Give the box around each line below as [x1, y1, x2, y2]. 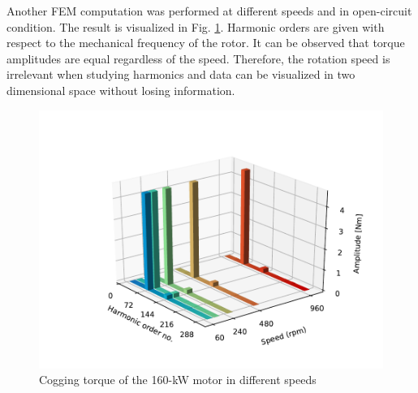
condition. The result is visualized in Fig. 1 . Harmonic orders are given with [6, 18, 385, 35]
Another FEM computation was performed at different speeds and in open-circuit [6, 2, 412, 19]
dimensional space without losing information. [6, 81, 235, 98]
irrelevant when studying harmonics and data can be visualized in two [6, 66, 356, 83]
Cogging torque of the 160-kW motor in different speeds [39, 371, 317, 388]
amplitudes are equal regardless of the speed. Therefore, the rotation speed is [6, 50, 390, 67]
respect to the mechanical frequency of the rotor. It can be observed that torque [6, 34, 405, 51]
